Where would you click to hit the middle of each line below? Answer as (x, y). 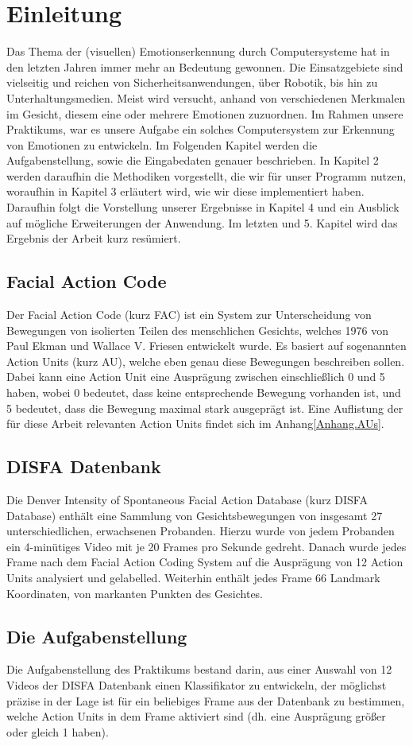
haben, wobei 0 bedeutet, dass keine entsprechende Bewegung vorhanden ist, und (204, 392)
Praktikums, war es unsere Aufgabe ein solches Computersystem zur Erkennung (201, 129)
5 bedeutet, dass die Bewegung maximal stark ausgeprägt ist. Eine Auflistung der (205, 408)
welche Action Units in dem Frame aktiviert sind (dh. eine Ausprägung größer (196, 716)
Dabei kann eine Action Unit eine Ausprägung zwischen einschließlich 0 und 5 (196, 377)
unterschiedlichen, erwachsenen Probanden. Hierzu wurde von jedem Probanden (201, 531)
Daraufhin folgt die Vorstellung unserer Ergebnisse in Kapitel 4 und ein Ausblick (203, 207)
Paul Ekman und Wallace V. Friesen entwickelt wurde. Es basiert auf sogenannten (206, 346)
